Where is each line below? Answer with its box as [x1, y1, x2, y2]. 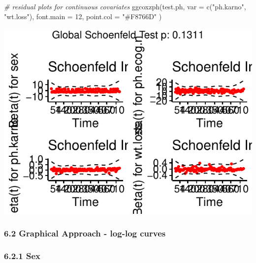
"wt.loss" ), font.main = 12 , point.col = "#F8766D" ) [4, 11, 162, 21]
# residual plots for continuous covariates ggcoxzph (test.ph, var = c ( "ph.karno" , [4, 1, 246, 11]
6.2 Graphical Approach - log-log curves [4, 227, 166, 239]
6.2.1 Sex [4, 249, 40, 262]
